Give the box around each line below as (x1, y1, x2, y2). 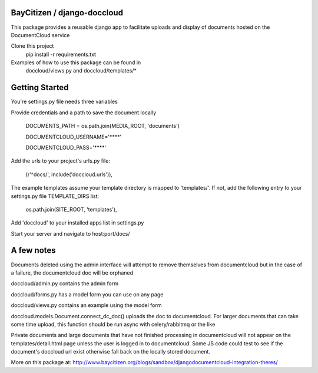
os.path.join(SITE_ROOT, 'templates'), (25, 206, 117, 213)
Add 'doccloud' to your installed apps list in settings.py (11, 219, 144, 226)
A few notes (11, 245, 56, 256)
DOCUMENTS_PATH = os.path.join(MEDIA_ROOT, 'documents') (25, 123, 180, 130)
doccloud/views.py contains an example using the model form (11, 302, 162, 309)
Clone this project (11, 42, 54, 49)
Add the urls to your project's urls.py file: (11, 157, 110, 164)
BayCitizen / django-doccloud (11, 8, 124, 18)
